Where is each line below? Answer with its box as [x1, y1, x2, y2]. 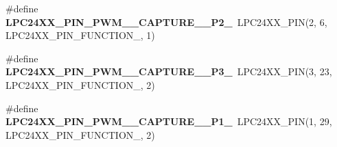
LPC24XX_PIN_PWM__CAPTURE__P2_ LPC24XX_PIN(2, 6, [5, 14, 327, 29]
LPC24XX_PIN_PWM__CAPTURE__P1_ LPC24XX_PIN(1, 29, [5, 114, 332, 129]
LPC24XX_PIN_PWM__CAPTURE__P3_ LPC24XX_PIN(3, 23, [5, 64, 332, 79]
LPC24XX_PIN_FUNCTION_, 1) [5, 28, 155, 42]
